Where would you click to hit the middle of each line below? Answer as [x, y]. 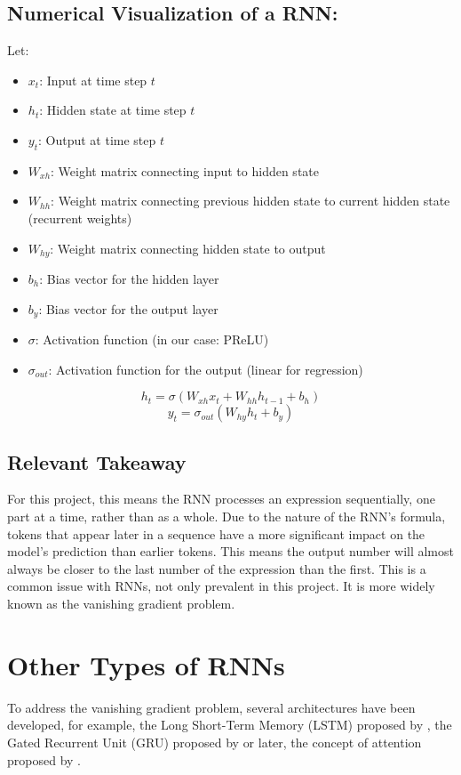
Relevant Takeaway [97, 461]
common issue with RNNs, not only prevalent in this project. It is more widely [221, 586]
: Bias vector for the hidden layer [129, 279]
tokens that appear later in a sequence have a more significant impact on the [216, 533]
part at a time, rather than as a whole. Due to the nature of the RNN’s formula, [227, 517]
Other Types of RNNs [146, 664]
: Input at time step [93, 80]
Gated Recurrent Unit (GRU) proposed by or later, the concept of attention [215, 742]
